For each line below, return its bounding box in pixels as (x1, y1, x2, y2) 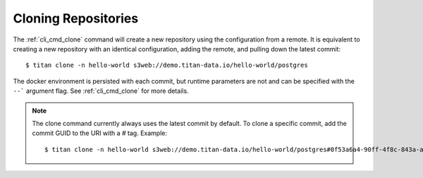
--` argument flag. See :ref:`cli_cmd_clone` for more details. (13, 87, 190, 95)
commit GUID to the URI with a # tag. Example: (32, 129, 168, 137)
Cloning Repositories (13, 11, 139, 26)
